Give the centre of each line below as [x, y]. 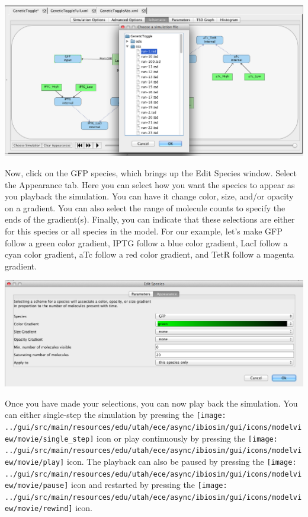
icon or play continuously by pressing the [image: [187, 438]
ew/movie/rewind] [39, 509]
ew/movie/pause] [37, 486]
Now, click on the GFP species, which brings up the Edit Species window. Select [151, 173]
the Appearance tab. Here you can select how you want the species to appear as [150, 184]
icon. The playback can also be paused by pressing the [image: [182, 461]
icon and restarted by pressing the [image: [149, 485]
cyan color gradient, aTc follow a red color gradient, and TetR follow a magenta [150, 254]
